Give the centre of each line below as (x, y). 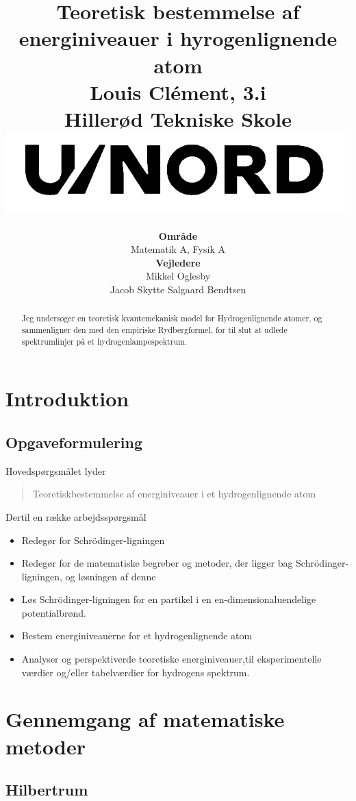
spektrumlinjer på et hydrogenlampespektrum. (104, 341)
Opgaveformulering (74, 442)
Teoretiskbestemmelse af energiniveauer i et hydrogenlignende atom (174, 494)
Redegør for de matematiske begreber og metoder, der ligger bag (157, 563)
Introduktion (67, 398)
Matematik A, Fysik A (178, 249)
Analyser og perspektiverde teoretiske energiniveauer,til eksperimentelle (171, 659)
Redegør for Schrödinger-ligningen (93, 540)
